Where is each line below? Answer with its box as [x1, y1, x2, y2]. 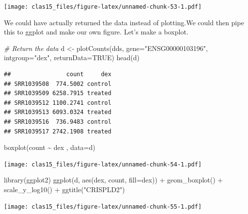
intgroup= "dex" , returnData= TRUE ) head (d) [4, 52, 140, 63]
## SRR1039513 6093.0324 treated [4, 109, 111, 116]
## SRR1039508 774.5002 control [4, 80, 111, 87]
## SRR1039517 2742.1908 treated [4, 128, 111, 135]
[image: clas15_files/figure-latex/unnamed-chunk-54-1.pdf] [4, 161, 202, 168]
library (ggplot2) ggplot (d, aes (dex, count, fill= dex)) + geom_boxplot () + [4, 175, 223, 185]
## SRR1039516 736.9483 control [4, 118, 111, 125]
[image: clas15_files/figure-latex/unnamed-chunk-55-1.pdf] [4, 203, 202, 210]
